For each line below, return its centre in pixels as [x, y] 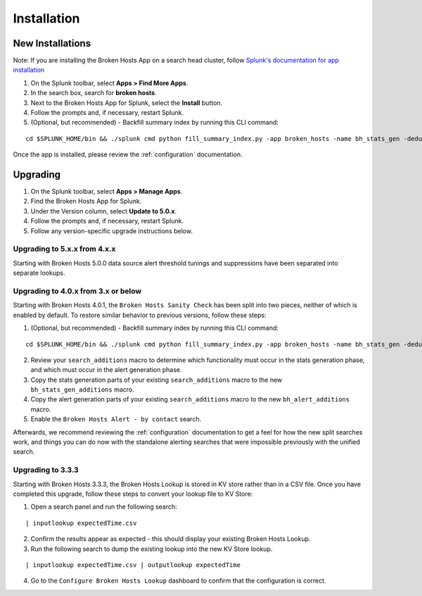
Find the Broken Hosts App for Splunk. [86, 201]
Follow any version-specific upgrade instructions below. [112, 231]
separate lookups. [39, 273]
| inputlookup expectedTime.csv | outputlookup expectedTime [133, 565]
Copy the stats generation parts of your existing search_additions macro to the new [156, 380]
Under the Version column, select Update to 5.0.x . [104, 211]
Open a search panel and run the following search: [104, 507]
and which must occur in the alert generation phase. [106, 370]
